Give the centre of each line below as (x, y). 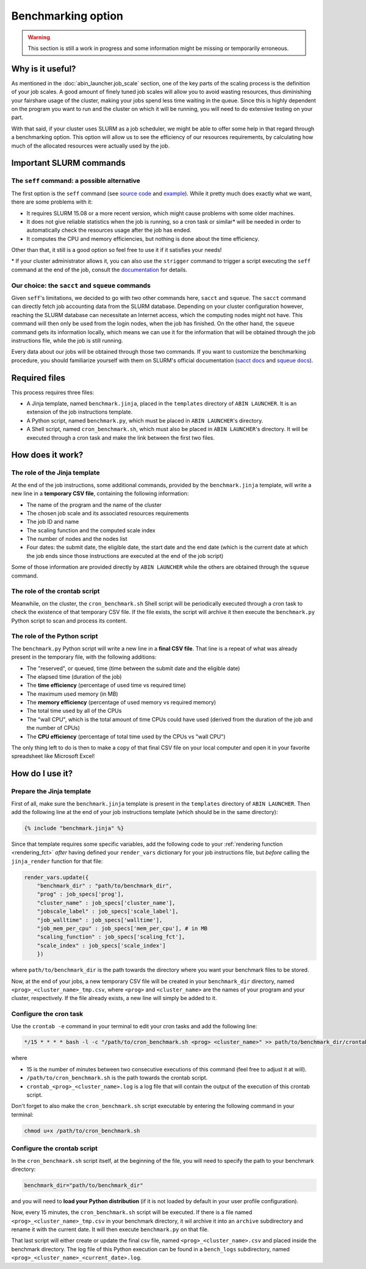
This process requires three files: (53, 392)
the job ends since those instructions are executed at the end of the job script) (125, 556)
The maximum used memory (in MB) (72, 694)
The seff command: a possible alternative (76, 181)
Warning (39, 37)
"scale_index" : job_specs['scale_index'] (101, 945)
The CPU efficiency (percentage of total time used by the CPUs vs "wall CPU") (126, 736)
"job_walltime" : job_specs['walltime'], (100, 920)
